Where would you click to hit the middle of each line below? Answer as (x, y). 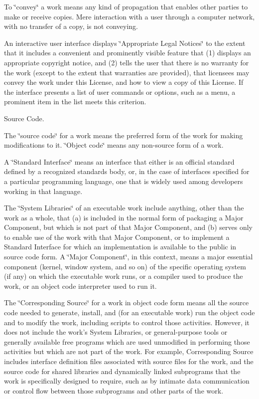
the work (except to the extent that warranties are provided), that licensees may (127, 72)
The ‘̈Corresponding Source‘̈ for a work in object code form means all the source (127, 302)
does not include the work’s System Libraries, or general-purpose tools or (116, 332)
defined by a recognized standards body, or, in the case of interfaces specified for (127, 171)
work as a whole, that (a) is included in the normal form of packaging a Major (124, 217)
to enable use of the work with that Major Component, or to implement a (117, 237)
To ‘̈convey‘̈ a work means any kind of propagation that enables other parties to (126, 6)
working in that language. (43, 191)
